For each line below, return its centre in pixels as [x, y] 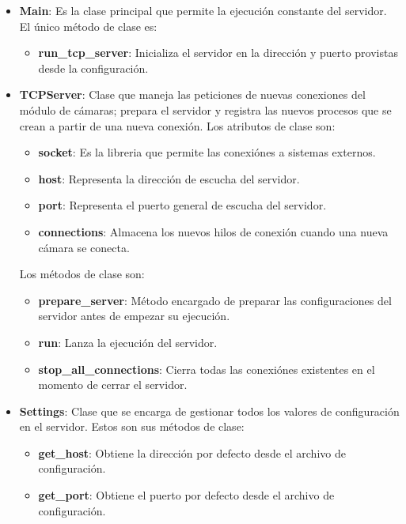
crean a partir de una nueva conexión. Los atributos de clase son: [177, 125]
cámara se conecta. [84, 247]
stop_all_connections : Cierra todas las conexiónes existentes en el [207, 369]
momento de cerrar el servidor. [113, 385]
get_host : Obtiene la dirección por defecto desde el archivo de [192, 452]
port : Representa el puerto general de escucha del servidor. [182, 205]
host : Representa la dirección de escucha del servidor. [169, 178]
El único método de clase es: [88, 26]
